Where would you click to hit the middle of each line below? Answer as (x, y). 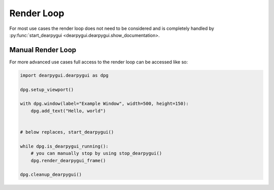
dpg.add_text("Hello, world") (68, 111)
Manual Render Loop (43, 50)
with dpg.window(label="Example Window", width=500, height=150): (104, 104)
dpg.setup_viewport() (47, 89)
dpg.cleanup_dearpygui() (51, 175)
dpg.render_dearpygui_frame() (68, 160)
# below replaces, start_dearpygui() (67, 132)
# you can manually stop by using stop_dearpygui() (96, 154)
